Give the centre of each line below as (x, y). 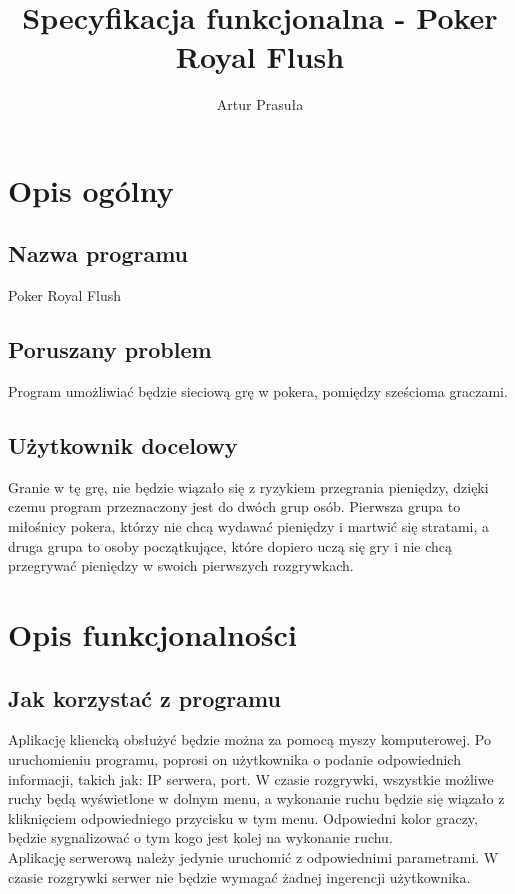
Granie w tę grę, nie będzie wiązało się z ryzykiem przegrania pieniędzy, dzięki (248, 486)
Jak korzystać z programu (144, 697)
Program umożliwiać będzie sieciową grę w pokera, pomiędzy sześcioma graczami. (258, 391)
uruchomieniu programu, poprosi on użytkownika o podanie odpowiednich (234, 759)
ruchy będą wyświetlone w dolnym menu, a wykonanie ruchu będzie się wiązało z (256, 798)
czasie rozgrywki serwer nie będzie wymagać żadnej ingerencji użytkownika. (239, 876)
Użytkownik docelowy (123, 445)
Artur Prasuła (260, 104)
